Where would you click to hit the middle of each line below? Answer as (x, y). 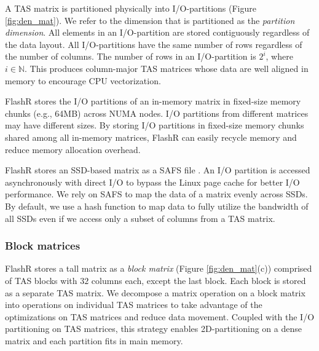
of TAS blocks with (41, 280)
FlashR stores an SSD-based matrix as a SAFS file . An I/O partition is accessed (158, 170)
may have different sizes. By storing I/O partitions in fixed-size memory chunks (155, 125)
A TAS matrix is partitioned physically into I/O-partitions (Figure (131, 8)
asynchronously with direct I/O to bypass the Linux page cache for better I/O (152, 182)
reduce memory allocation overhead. (73, 149)
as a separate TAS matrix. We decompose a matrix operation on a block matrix (155, 292)
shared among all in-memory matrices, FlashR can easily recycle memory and (151, 137)
